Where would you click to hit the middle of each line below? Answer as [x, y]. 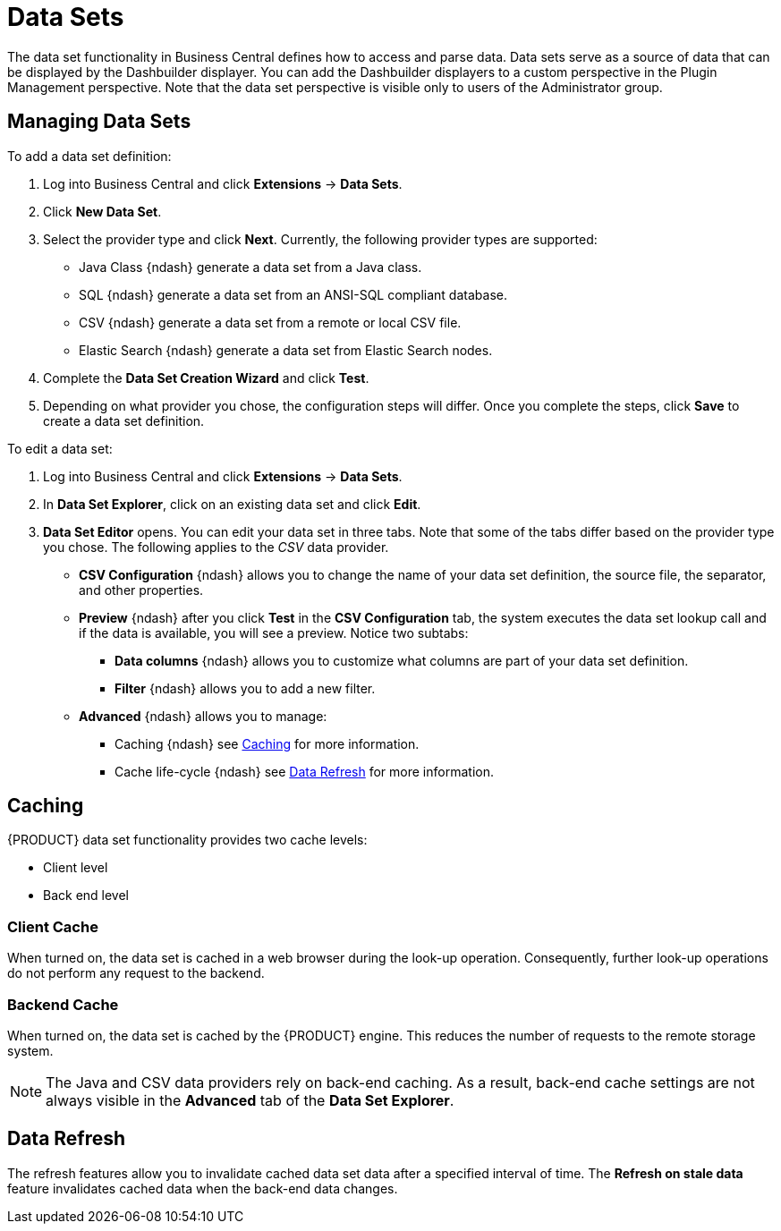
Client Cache [53, 926]
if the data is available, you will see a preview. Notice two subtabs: [274, 632]
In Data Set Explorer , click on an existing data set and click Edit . [232, 504]
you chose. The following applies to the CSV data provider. [216, 547]
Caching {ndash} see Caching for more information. [267, 743]
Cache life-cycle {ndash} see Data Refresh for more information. [304, 771]
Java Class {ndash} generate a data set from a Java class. [250, 267]
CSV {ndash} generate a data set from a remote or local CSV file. [270, 322]
